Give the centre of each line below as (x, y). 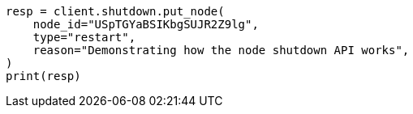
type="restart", (84, 37)
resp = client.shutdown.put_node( (115, 11)
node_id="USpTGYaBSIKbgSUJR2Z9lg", (146, 24)
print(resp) (43, 76)
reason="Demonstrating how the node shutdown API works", (221, 50)
